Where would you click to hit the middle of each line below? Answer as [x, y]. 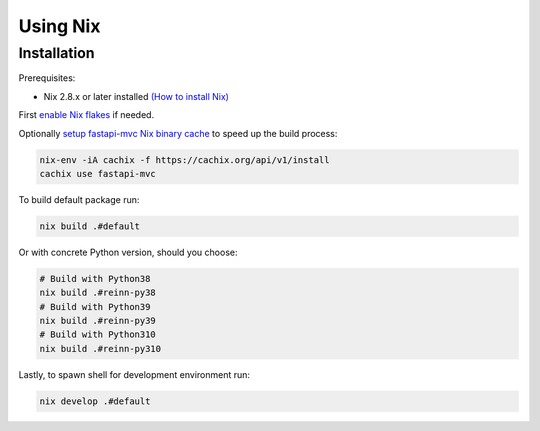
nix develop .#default [95, 401]
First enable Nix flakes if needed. [86, 115]
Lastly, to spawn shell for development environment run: [134, 374]
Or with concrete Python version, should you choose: [128, 252]
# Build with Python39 [95, 306]
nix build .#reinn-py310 [100, 348]
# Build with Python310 [98, 334]
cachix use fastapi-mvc [98, 173]
